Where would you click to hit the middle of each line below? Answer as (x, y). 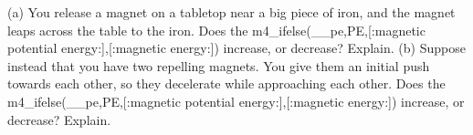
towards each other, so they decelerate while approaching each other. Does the (226, 83)
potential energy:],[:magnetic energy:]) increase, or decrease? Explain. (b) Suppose (236, 48)
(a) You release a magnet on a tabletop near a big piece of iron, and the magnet (231, 12)
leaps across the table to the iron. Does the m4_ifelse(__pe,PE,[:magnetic (216, 30)
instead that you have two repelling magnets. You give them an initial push (219, 65)
